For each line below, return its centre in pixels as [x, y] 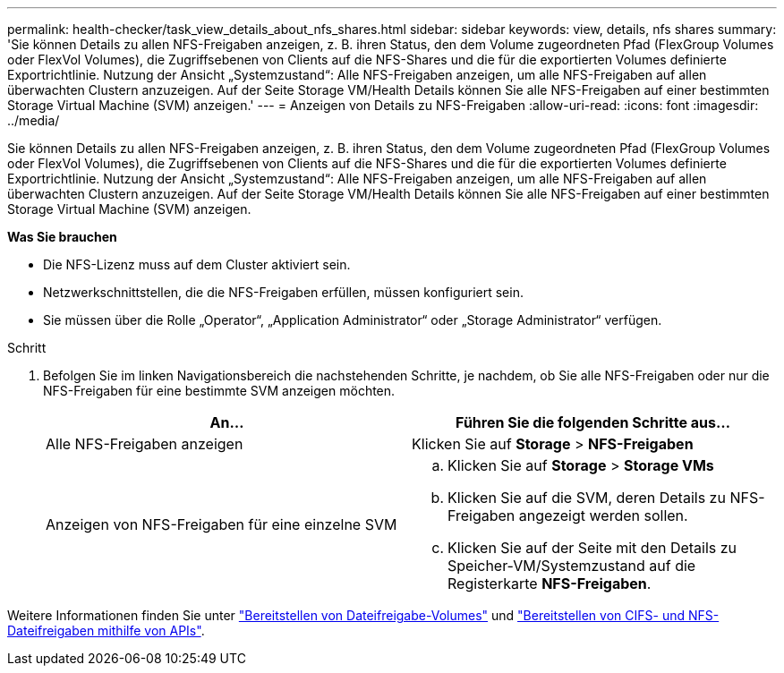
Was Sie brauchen [62, 237]
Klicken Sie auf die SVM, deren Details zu [587, 498]
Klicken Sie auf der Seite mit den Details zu [592, 548]
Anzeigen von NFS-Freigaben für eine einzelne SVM [222, 524]
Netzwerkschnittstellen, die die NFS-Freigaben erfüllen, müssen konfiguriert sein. [283, 292]
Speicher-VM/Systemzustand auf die [572, 566]
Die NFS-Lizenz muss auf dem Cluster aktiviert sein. [197, 264]
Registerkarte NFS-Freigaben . [550, 584]
